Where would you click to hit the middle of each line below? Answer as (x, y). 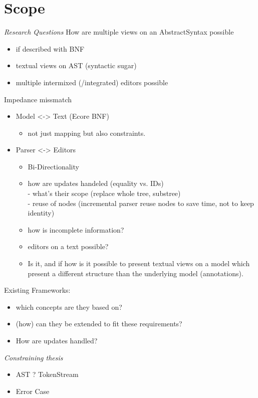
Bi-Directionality (53, 166)
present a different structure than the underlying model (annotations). (136, 273)
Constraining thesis (34, 357)
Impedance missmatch (38, 99)
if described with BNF (50, 48)
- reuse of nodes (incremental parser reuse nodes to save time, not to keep (141, 203)
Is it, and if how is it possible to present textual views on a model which (139, 263)
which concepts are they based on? (69, 307)
